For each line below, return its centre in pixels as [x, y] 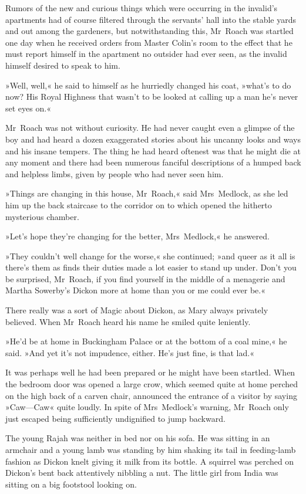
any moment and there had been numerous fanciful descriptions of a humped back [153, 162]
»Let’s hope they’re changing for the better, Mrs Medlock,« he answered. [137, 236]
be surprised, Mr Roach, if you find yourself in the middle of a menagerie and [145, 278]
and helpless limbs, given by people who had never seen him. [115, 173]
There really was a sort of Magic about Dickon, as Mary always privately [137, 310]
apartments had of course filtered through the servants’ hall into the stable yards [151, 19]
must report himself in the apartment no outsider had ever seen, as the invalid [146, 54]
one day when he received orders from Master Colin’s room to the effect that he [149, 42]
